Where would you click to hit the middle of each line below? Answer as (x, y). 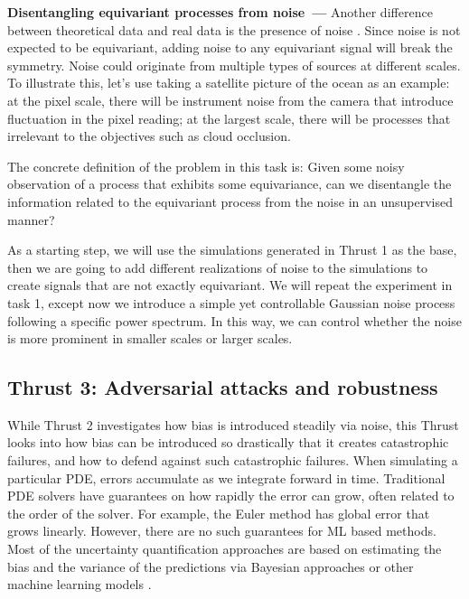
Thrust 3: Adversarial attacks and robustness (223, 387)
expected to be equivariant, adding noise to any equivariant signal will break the (230, 47)
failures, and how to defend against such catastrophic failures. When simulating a (233, 460)
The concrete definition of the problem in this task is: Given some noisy (206, 166)
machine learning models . (80, 584)
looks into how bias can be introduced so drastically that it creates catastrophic (228, 442)
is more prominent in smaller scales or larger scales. (150, 338)
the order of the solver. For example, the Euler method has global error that (219, 513)
